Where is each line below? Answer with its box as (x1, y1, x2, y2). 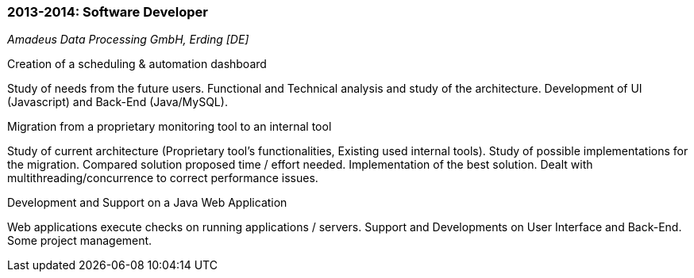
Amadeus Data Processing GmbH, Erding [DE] (7, 32, 249, 47)
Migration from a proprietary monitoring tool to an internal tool (7, 120, 332, 134)
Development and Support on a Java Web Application (7, 196, 287, 210)
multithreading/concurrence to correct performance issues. (7, 171, 318, 185)
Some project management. (7, 234, 152, 248)
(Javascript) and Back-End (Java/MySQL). (7, 95, 228, 109)
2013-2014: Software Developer (7, 4, 208, 20)
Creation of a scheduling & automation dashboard (7, 57, 267, 71)
